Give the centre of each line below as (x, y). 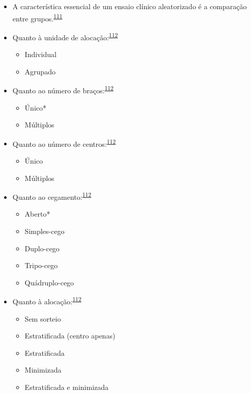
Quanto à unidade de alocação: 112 (65, 36)
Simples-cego (45, 231)
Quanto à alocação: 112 (47, 301)
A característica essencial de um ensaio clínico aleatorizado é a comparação (130, 6)
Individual (40, 54)
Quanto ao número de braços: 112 (63, 89)
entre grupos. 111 (37, 17)
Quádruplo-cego (49, 282)
